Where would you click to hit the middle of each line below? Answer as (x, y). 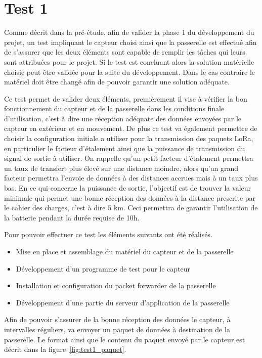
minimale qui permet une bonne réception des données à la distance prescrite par (130, 197)
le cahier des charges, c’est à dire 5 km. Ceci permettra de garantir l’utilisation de (131, 208)
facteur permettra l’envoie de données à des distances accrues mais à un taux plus (131, 178)
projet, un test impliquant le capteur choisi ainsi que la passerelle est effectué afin (130, 42)
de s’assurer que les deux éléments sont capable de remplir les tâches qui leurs (125, 52)
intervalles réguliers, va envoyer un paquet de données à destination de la (117, 329)
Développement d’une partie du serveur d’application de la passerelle (123, 302)
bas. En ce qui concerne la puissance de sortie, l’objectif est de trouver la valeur (128, 188)
